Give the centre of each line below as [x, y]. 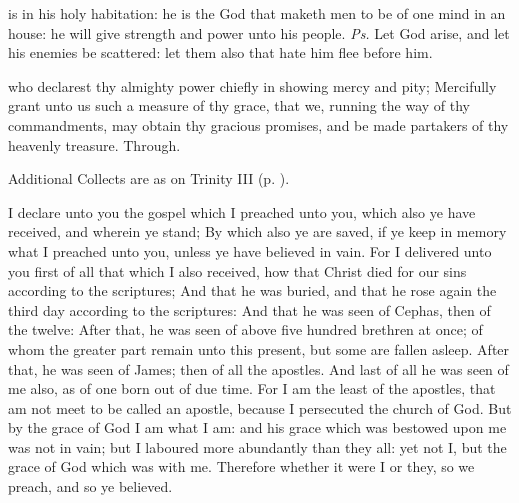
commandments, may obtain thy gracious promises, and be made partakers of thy [258, 124]
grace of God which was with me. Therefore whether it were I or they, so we [241, 466]
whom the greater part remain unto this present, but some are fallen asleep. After [259, 348]
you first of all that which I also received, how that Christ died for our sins [237, 270]
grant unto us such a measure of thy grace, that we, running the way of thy [239, 105]
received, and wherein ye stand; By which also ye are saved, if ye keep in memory [257, 231]
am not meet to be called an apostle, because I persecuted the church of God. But [260, 407]
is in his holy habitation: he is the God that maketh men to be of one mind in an [257, 13]
